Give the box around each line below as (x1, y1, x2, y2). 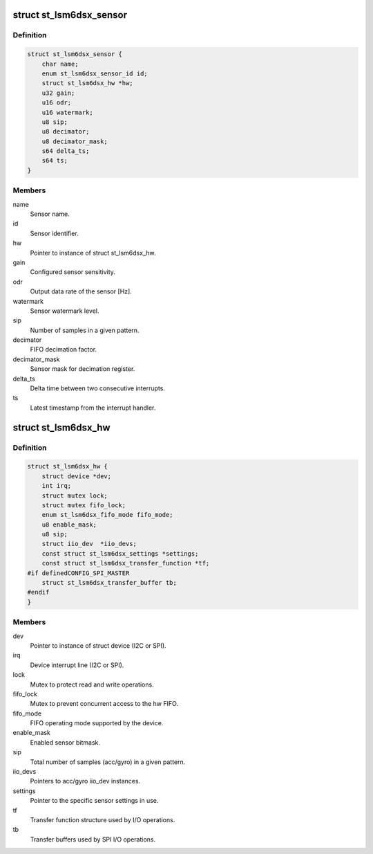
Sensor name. (30, 210, 70, 218)
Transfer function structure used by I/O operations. (30, 815, 175, 824)
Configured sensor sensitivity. (30, 268, 115, 276)
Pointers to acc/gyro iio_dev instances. (30, 777, 141, 785)
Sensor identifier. (30, 229, 79, 237)
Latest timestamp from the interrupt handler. (30, 403, 156, 412)
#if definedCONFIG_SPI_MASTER (27, 569, 130, 577)
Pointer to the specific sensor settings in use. (30, 797, 159, 805)
